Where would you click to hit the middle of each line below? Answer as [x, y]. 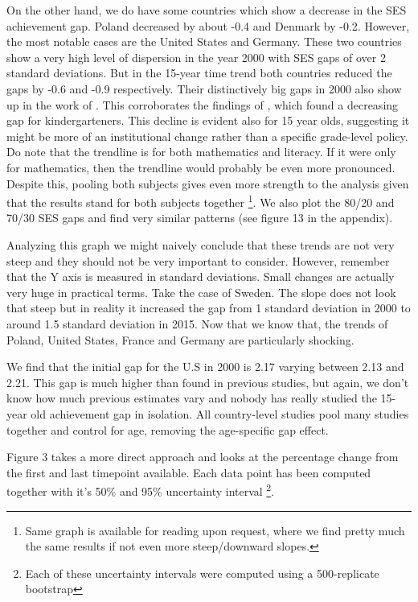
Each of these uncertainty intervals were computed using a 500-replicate [202, 573]
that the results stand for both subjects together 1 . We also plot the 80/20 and [201, 201]
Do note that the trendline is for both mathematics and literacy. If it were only [201, 152]
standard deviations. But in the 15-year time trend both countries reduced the [199, 73]
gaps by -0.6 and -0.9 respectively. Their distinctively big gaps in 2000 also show [204, 88]
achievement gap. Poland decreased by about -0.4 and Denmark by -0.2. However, [208, 25]
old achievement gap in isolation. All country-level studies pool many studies [220, 413]
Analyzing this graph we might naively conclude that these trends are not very [201, 244]
